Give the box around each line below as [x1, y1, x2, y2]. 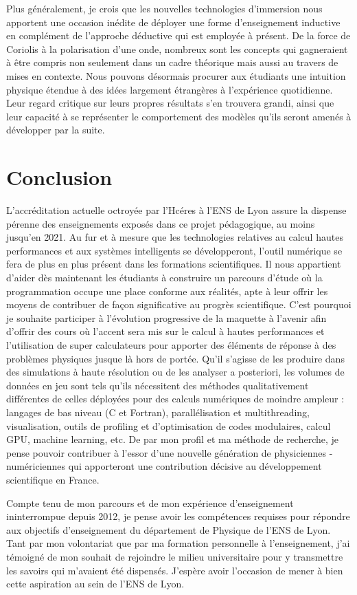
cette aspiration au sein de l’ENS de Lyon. [6, 576, 185, 591]
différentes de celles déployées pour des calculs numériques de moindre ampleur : [6, 391, 345, 406]
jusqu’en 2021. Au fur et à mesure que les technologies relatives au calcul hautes [6, 230, 343, 244]
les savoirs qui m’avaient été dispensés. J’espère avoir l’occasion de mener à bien [6, 563, 343, 577]
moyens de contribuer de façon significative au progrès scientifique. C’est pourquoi [6, 297, 352, 312]
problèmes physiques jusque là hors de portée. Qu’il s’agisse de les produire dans [6, 351, 345, 365]
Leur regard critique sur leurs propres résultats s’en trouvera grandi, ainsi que [6, 96, 334, 110]
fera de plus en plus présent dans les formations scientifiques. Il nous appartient [6, 257, 341, 271]
